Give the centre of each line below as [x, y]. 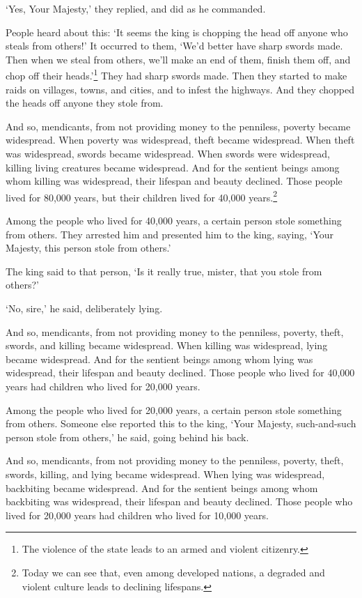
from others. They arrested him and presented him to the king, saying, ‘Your [170, 234]
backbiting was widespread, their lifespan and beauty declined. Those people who [179, 501]
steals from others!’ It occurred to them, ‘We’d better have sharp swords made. [174, 46]
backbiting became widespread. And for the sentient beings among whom [162, 488]
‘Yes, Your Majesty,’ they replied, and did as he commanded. [136, 8]
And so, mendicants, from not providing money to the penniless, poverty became [178, 126]
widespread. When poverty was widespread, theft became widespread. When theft [180, 140]
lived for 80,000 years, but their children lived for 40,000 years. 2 [142, 196]
